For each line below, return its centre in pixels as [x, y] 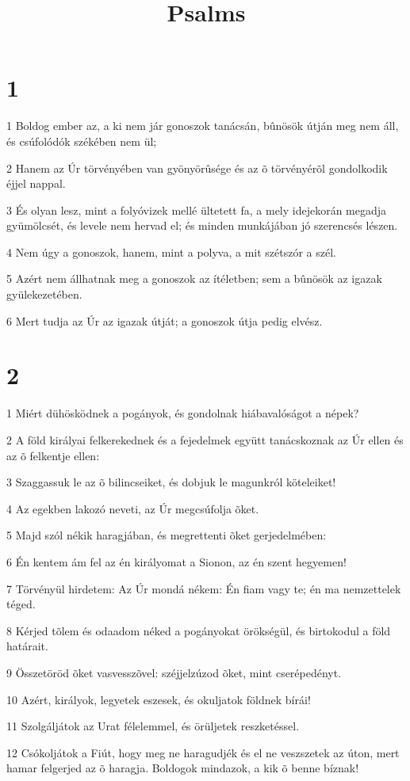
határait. [27, 646]
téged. [21, 604]
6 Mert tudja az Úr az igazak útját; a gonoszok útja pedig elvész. [165, 320]
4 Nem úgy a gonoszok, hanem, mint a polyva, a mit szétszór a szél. [171, 251]
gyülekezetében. [44, 294]
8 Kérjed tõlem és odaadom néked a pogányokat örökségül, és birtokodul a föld [199, 630]
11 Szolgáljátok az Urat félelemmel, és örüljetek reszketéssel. [153, 726]
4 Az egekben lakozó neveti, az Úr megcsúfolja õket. [133, 508]
